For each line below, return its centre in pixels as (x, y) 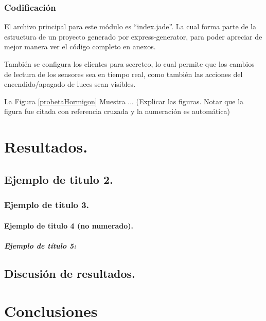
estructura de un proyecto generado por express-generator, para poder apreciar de (133, 36)
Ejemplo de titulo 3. (47, 205)
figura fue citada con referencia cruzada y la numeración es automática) (117, 111)
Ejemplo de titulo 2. (59, 179)
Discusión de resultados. (70, 273)
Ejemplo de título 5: (40, 245)
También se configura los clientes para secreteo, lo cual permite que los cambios (129, 64)
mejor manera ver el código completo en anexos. (80, 46)
